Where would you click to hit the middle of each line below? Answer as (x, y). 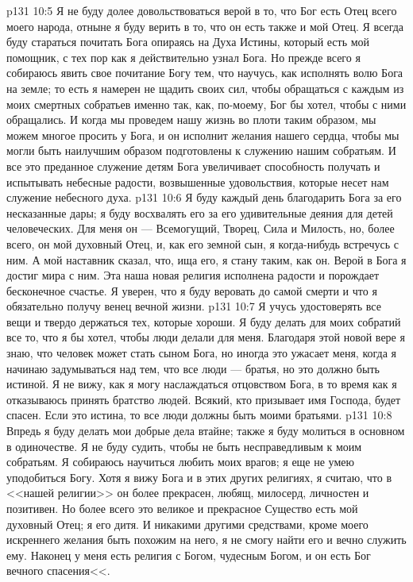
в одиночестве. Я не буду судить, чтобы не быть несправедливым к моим (184, 446)
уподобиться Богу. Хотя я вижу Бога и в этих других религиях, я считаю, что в (199, 477)
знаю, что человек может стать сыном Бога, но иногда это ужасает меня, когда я (201, 353)
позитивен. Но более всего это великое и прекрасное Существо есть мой (182, 508)
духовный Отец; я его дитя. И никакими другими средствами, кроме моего (187, 524)
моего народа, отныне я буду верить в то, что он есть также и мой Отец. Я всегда (205, 26)
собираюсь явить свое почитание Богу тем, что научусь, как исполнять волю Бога (205, 73)
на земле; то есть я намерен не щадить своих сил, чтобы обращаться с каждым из (205, 88)
